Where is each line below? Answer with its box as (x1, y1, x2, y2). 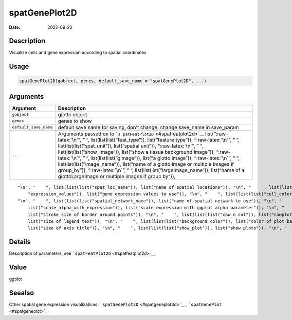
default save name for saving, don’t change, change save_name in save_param (58, 124, 239, 131)
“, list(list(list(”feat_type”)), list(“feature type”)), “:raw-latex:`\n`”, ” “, (86, 136, 240, 143)
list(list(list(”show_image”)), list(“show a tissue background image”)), (58, 148, 215, 155)
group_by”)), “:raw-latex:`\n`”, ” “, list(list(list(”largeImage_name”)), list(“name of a (58, 167, 245, 174)
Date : (9, 24, 20, 30)
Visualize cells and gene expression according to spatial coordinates (9, 50, 146, 55)
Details (9, 238, 31, 246)
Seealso (9, 288, 34, 297)
